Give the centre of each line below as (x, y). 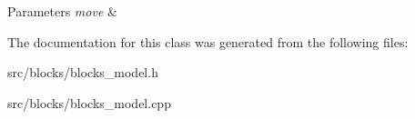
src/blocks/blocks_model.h (83, 72)
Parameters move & (62, 11)
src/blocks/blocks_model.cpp (89, 102)
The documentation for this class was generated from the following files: (208, 41)
